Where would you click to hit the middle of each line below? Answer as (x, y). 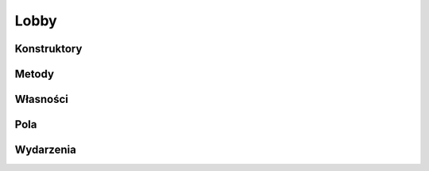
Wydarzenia (46, 150)
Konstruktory (48, 49)
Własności (42, 99)
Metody (35, 74)
